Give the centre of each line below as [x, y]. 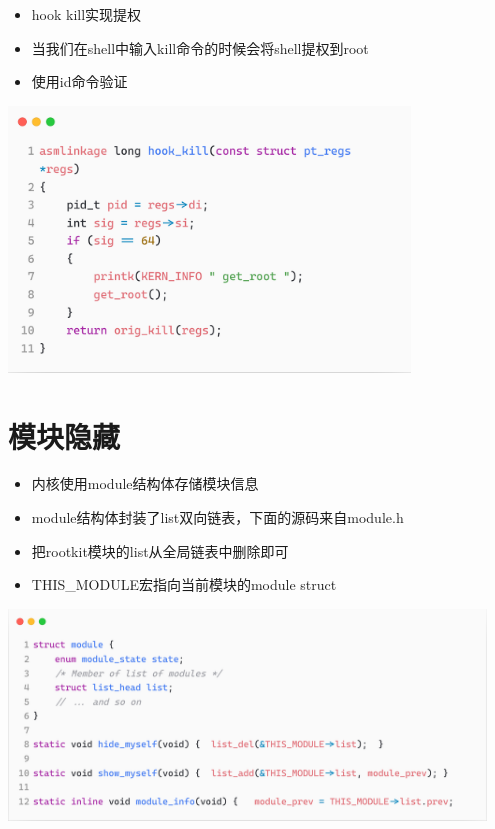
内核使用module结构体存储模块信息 [145, 483]
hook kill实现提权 [86, 14]
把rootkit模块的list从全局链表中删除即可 [160, 550]
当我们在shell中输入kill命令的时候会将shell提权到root [200, 47]
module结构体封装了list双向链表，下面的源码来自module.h [217, 517]
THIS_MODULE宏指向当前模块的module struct [184, 584]
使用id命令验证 [79, 81]
